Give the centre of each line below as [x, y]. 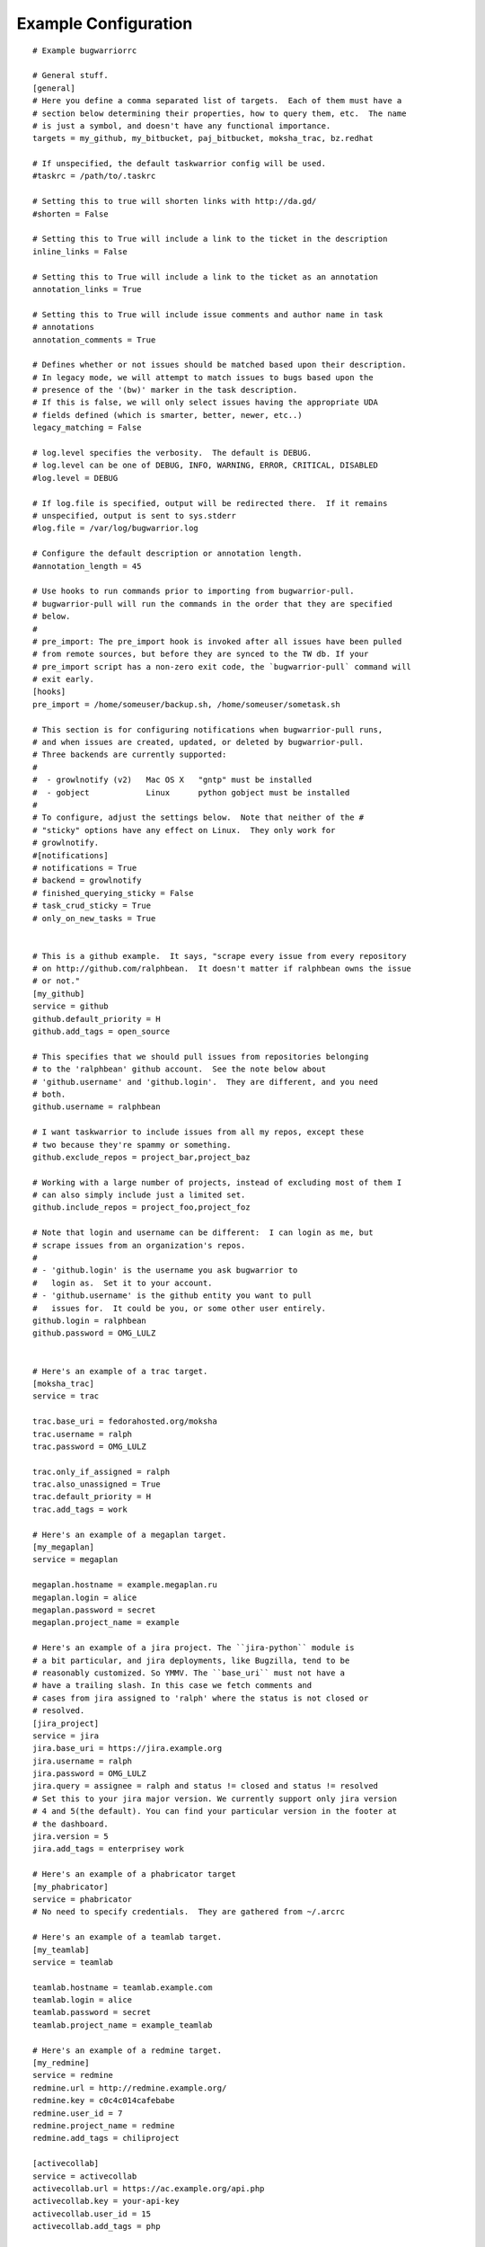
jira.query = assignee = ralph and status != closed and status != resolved [206, 1786]
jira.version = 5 [71, 1837]
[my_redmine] [61, 2063]
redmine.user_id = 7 [78, 2113]
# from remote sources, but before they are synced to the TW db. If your [201, 654]
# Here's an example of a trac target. [120, 1371]
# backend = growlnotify [87, 880]
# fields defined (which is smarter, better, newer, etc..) [168, 415]
